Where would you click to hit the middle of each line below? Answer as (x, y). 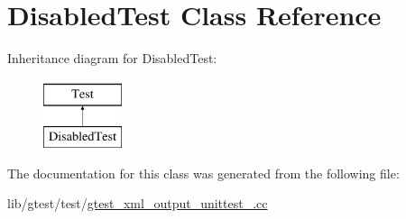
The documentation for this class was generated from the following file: (203, 173)
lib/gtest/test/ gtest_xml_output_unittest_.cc (138, 203)
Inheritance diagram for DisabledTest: (112, 58)
